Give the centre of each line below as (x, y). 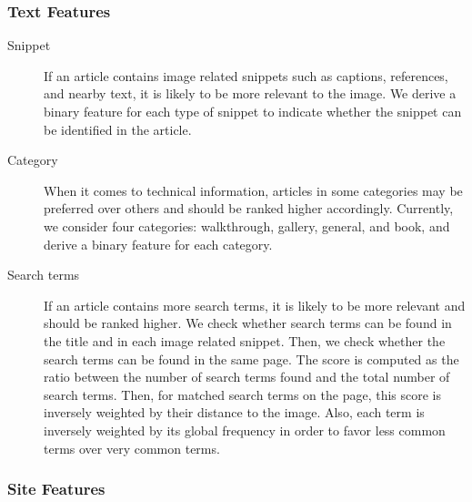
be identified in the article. (118, 129)
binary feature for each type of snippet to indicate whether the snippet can (253, 111)
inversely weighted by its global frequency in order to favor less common (245, 430)
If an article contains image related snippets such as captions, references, (246, 75)
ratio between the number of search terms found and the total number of (247, 377)
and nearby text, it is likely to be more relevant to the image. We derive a (250, 93)
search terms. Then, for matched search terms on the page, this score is (243, 394)
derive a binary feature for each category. (158, 244)
